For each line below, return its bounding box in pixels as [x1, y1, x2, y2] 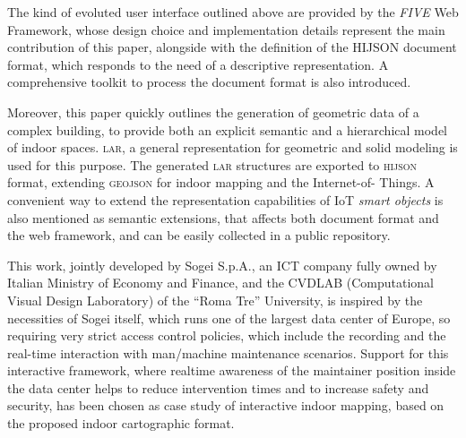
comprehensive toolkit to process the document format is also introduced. [7, 73, 411, 91]
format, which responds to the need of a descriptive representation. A [7, 55, 389, 73]
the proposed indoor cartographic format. [7, 414, 235, 433]
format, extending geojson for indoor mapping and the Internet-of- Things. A [7, 173, 435, 192]
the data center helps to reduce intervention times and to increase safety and [7, 378, 429, 397]
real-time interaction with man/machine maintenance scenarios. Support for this [7, 343, 449, 362]
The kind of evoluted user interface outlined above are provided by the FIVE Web [7, 3, 459, 21]
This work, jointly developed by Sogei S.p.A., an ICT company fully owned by [7, 255, 437, 274]
